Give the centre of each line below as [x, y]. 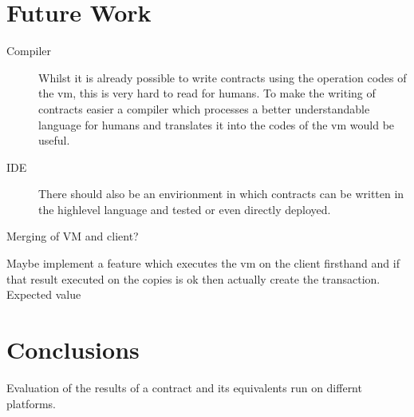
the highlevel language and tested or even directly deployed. [185, 209]
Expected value [44, 294]
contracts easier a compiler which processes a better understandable [204, 108]
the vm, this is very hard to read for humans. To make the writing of [207, 93]
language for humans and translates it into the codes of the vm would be [217, 124]
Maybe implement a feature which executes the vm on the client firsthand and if [203, 263]
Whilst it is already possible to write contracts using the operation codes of [223, 77]
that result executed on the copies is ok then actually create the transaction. [193, 278]
